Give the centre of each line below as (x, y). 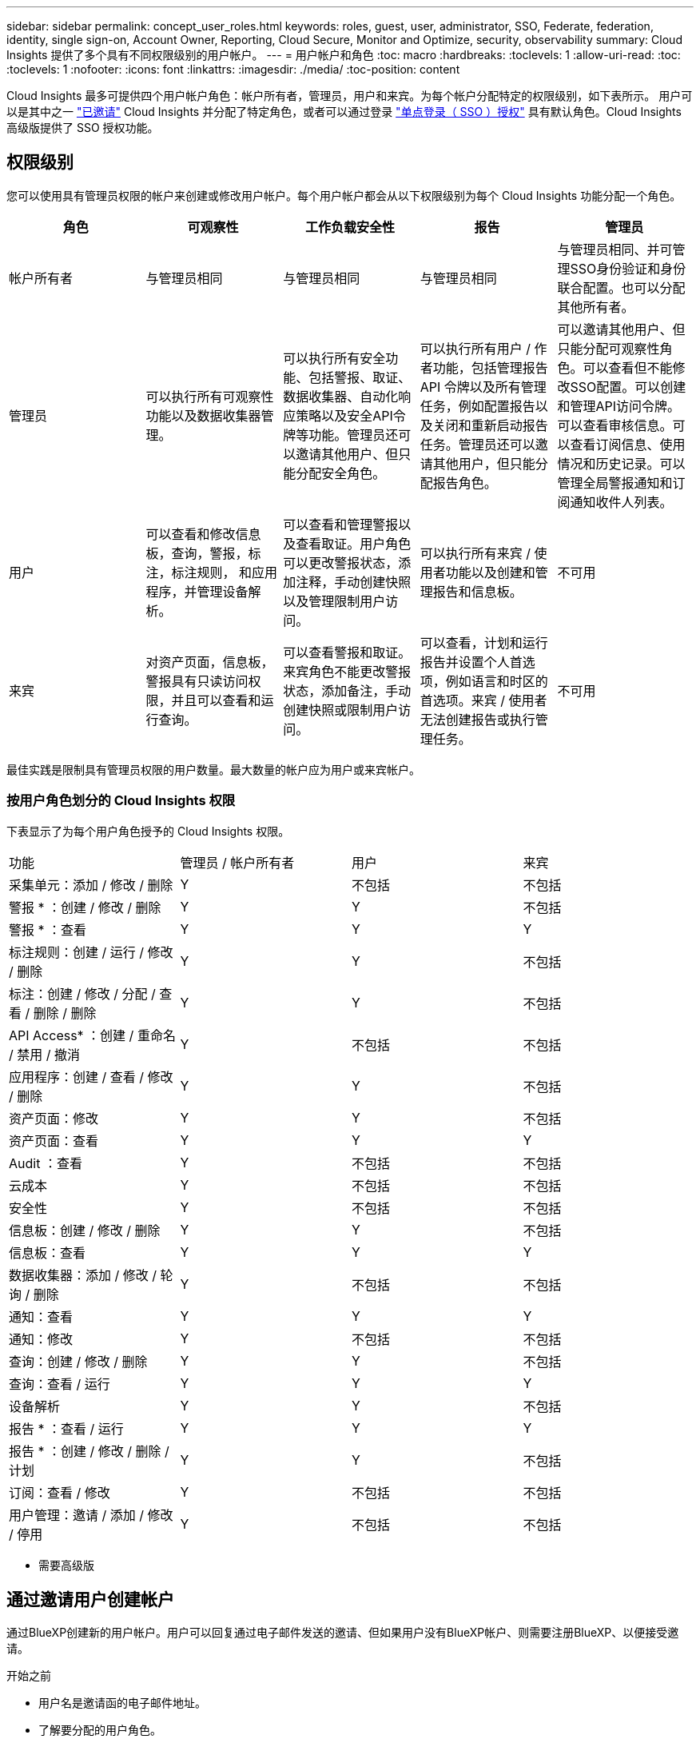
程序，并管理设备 (197, 591)
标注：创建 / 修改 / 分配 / (82, 993)
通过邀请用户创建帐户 (90, 1600)
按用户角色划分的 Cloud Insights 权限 (121, 801)
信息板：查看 (48, 1252)
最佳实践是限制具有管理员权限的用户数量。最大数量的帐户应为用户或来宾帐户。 (213, 769)
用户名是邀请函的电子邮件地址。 (122, 1703)
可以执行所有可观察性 (210, 396)
